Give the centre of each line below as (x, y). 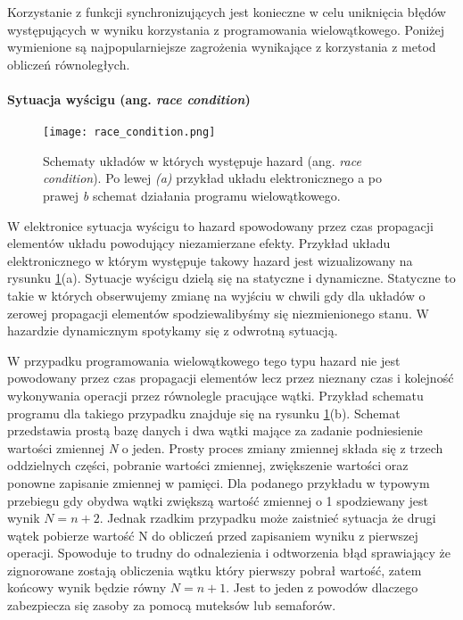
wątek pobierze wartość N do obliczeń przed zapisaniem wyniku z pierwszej (213, 535)
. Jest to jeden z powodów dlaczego (322, 587)
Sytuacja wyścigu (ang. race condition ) (129, 99)
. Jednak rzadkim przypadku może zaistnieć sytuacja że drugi (268, 518)
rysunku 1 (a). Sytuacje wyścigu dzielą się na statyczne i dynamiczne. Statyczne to (231, 278)
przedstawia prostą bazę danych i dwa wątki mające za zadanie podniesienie (215, 430)
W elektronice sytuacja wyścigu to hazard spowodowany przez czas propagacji (220, 225)
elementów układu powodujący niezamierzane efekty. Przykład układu (199, 243)
